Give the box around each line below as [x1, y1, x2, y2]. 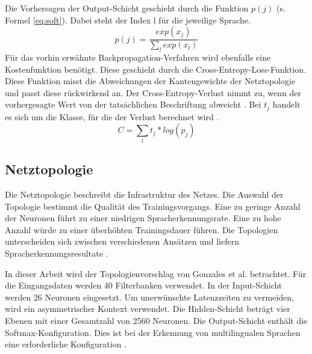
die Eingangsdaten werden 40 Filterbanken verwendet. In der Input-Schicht [5, 279, 282, 291]
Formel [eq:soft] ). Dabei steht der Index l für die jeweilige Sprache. [5, 13, 251, 26]
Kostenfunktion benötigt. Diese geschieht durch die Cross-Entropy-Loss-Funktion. [5, 63, 307, 75]
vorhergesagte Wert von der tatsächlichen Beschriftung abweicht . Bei [5, 98, 261, 111]
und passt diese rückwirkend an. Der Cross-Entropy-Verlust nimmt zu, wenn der [5, 86, 301, 99]
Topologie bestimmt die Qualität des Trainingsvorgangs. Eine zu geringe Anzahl [5, 200, 301, 212]
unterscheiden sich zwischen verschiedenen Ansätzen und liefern [5, 235, 239, 248]
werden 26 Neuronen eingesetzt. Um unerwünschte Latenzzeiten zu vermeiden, [5, 290, 294, 303]
